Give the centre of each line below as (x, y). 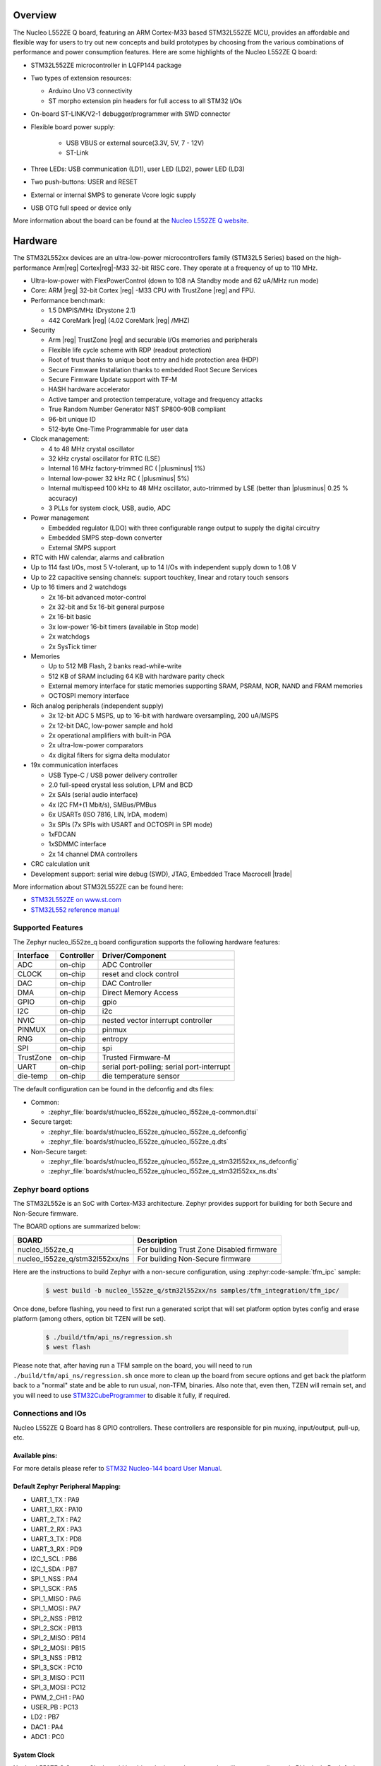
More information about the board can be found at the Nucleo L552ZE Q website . (131, 221)
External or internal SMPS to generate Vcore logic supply (114, 195)
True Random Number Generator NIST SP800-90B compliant (137, 409)
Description (157, 1240)
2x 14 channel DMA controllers (93, 854)
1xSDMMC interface (77, 844)
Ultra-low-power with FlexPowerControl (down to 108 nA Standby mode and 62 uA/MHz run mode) (175, 281)
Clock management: (60, 439)
